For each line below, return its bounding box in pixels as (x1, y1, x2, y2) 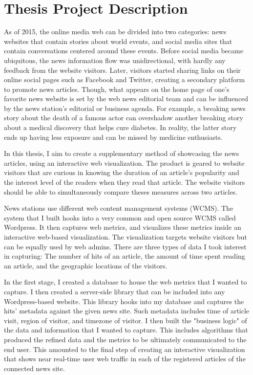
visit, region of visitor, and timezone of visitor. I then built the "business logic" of (4, 315, 247, 325)
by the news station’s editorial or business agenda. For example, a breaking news (4, 103, 246, 113)
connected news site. (4, 363, 65, 373)
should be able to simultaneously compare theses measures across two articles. (4, 186, 238, 197)
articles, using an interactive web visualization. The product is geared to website (4, 157, 245, 168)
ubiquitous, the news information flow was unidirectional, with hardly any (4, 55, 226, 65)
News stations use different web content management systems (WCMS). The (4, 203, 233, 213)
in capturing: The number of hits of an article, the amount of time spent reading (4, 251, 245, 261)
